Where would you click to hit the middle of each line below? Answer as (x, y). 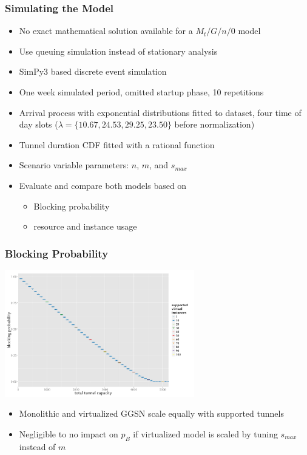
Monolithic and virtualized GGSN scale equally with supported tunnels (151, 413)
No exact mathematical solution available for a (106, 31)
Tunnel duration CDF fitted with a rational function (117, 144)
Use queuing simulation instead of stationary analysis (118, 51)
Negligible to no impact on (69, 434)
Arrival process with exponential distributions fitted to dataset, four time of (160, 112)
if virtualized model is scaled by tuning (205, 434)
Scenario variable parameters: (74, 165)
